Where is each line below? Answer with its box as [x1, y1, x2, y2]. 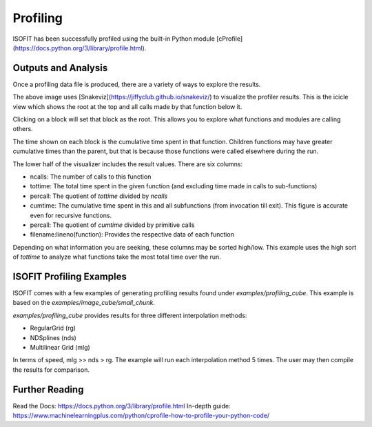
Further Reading [12, 384, 84, 395]
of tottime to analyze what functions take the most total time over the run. [12, 252, 222, 261]
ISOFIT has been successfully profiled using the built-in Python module [12, 34, 215, 43]
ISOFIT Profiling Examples [12, 270, 127, 282]
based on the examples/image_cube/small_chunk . [12, 299, 155, 307]
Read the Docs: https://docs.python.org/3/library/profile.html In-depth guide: [12, 401, 231, 410]
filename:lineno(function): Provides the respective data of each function [30, 230, 234, 239]
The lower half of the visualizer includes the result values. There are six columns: [12, 159, 243, 168]
